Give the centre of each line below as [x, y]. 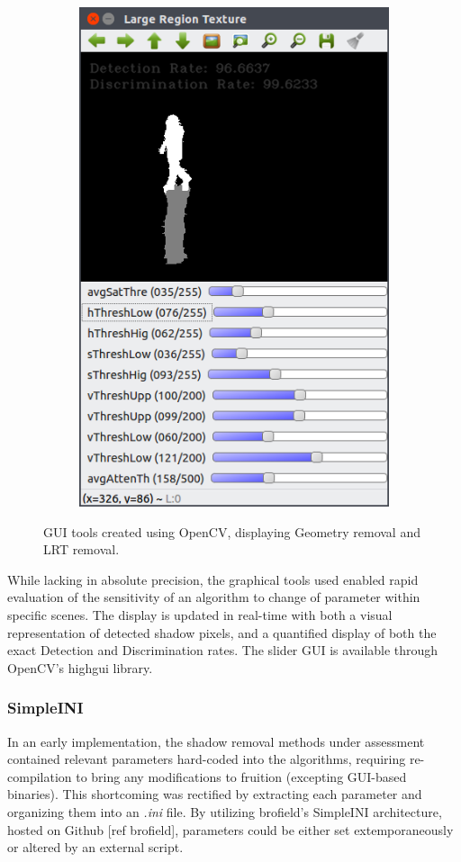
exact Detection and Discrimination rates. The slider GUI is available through [223, 650]
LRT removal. [81, 549]
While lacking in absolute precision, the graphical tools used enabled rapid [213, 579]
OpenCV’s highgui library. [80, 667]
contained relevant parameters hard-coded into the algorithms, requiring [207, 759]
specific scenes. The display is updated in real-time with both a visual [200, 614]
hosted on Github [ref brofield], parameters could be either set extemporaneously [230, 829]
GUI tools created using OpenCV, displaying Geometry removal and [232, 531]
